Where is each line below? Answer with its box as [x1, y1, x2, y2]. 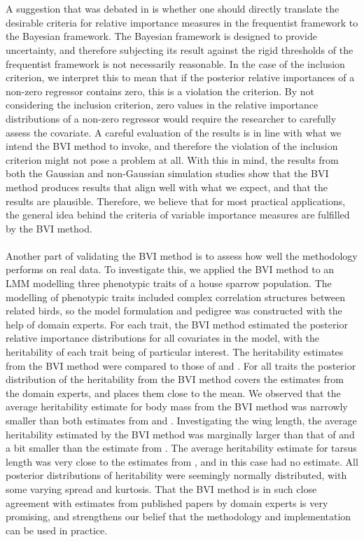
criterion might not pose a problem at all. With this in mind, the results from [6, 152, 339, 167]
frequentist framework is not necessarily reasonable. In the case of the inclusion [6, 56, 345, 71]
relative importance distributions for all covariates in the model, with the [6, 331, 320, 345]
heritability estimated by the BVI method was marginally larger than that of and [6, 426, 355, 441]
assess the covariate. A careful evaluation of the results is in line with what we [6, 125, 342, 139]
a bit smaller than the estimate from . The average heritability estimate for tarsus [6, 440, 357, 455]
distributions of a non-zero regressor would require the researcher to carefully [6, 111, 337, 125]
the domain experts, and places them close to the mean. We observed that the [6, 385, 341, 400]
